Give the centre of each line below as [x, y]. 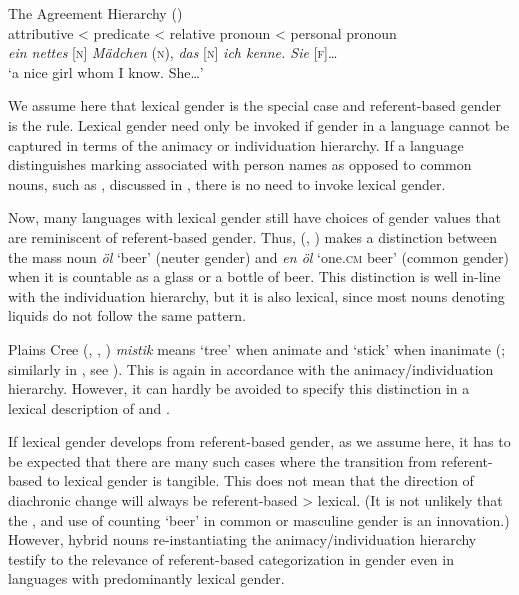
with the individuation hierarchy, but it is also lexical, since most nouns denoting [256, 295]
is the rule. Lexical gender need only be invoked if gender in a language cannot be [259, 124]
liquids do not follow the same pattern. [127, 315]
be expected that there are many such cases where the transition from [222, 460]
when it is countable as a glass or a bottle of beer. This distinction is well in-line [254, 276]
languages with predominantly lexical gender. [146, 578]
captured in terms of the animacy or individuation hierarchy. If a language [236, 144]
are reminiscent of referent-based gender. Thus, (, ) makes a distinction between [252, 236]
